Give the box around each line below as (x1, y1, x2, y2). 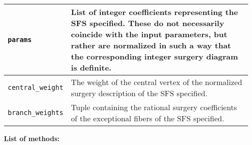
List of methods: (4, 133, 60, 143)
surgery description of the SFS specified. (71, 87, 208, 99)
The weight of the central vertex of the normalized (71, 76, 242, 87)
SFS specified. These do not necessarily (71, 17, 224, 29)
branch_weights (8, 109, 63, 116)
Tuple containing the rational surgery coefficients (71, 101, 237, 113)
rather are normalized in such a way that (71, 40, 231, 51)
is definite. (71, 62, 111, 73)
